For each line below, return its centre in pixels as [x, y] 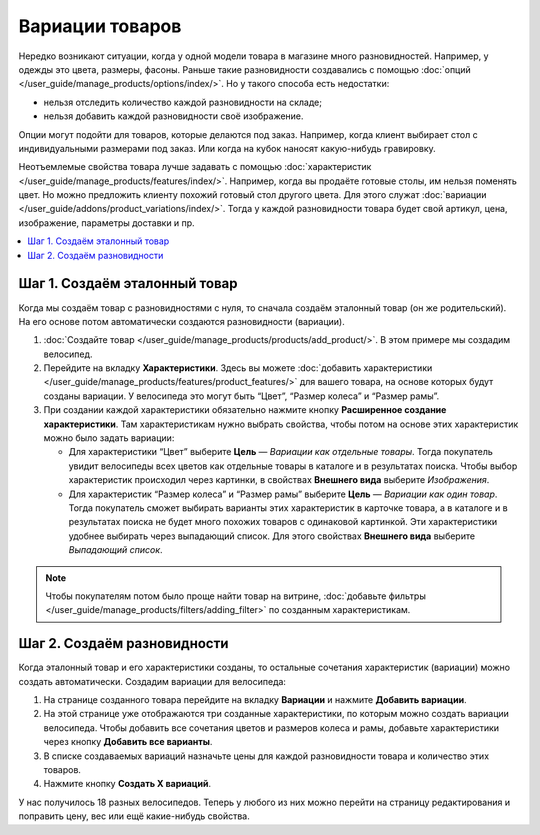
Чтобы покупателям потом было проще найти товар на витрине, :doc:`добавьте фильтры [236, 596]
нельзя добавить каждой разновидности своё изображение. [173, 116]
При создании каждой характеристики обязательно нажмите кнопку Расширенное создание [245, 410]
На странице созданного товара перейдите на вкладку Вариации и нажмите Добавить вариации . [255, 700]
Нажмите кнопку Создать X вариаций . [127, 784]
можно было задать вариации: [109, 438]
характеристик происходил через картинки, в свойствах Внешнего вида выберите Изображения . [279, 480]
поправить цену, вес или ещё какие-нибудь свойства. [134, 816]
